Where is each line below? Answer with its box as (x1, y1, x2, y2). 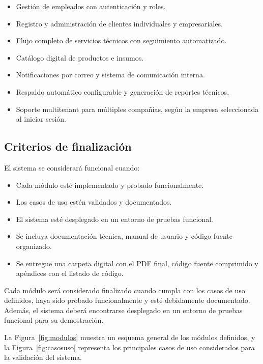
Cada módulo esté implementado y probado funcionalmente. (16, 179, 204, 190)
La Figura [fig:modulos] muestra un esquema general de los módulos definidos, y (4, 332, 255, 343)
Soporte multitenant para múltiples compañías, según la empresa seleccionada (16, 103, 259, 114)
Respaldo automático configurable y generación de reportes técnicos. (16, 86, 229, 97)
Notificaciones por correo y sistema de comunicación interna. (16, 69, 205, 80)
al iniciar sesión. (16, 114, 66, 124)
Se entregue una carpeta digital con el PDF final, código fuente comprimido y (16, 258, 258, 268)
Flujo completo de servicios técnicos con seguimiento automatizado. (16, 35, 227, 46)
